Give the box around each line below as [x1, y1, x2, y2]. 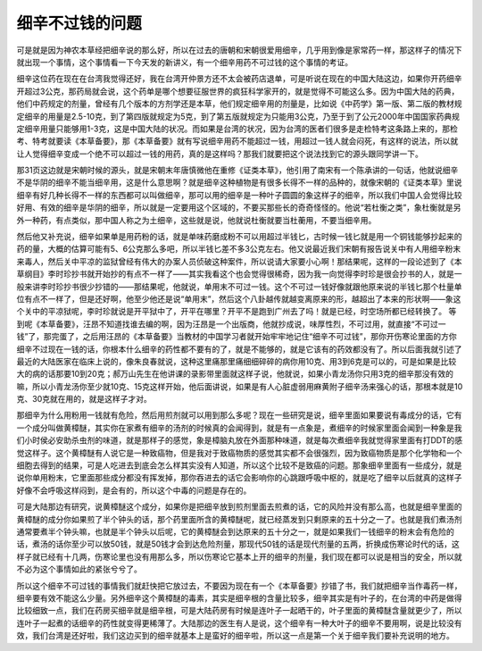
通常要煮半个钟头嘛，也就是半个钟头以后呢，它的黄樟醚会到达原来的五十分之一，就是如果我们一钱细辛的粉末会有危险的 [16, 527, 454, 537]
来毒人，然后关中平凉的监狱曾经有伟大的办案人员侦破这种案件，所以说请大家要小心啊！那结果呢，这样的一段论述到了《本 [16, 255, 462, 267]
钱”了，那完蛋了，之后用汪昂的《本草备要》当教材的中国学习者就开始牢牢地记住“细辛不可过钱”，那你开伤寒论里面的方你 [16, 331, 457, 342]
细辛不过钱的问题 [16, 13, 143, 33]
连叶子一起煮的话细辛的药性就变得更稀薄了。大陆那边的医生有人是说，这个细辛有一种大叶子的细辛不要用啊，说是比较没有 [16, 617, 462, 629]
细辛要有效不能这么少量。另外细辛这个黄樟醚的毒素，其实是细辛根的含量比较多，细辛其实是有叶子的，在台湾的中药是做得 [16, 592, 462, 603]
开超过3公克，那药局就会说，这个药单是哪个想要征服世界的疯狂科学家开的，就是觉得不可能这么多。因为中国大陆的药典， [16, 86, 460, 96]
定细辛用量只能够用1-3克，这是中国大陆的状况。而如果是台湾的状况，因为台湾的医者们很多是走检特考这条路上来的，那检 [16, 123, 459, 134]
